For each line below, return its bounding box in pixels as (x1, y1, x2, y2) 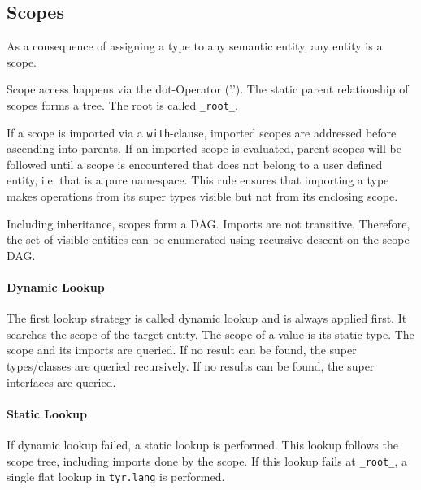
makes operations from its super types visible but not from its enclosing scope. (7, 188, 398, 205)
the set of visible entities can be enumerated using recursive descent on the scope (7, 231, 410, 248)
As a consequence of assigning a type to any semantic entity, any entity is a (7, 37, 383, 54)
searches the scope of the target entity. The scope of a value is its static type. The (7, 325, 414, 342)
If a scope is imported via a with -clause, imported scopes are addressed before (7, 124, 397, 141)
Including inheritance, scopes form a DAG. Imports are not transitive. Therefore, (7, 215, 410, 232)
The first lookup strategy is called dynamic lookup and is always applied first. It (7, 310, 407, 327)
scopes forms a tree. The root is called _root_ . (7, 96, 238, 113)
